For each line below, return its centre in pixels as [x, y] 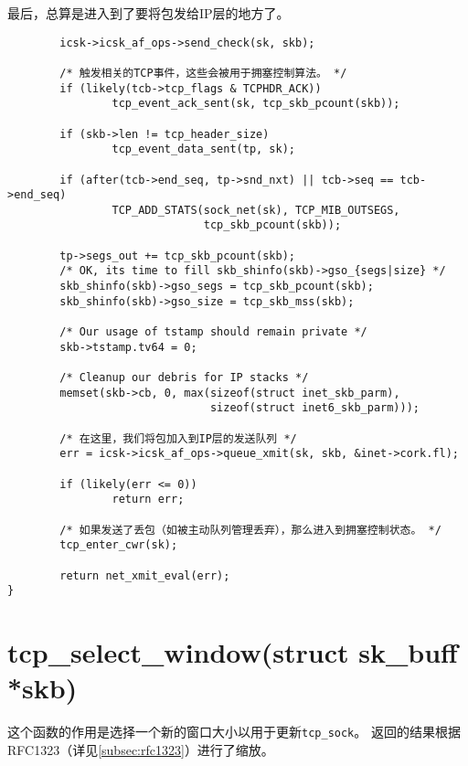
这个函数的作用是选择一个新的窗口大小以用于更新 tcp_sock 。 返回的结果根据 [234, 732]
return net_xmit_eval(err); [145, 575]
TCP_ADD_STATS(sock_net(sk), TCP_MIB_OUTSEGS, [256, 210]
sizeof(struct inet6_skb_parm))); [315, 408]
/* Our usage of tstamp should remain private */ [213, 332]
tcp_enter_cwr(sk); [119, 545]
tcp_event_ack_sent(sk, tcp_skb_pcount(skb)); [256, 104]
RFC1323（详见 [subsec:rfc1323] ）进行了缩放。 [141, 749]
